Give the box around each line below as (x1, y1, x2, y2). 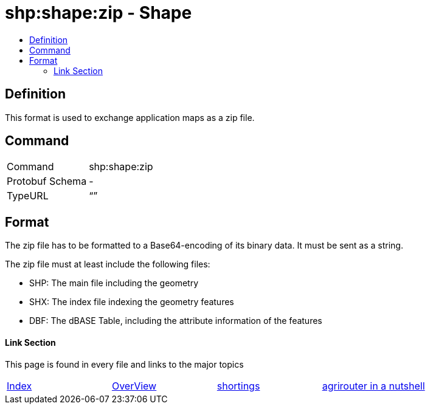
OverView (111, 379, 157, 392)
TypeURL (7, 190, 49, 202)
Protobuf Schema (7, 175, 87, 188)
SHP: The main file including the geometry (29, 278, 199, 289)
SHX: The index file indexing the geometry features (29, 297, 234, 308)
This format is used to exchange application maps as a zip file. (5, 112, 255, 123)
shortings (217, 379, 260, 392)
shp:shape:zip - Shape (5, 2, 192, 23)
